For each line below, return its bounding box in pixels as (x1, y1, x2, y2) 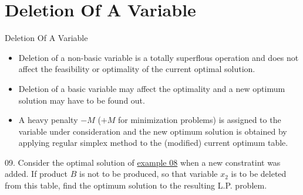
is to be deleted (231, 167, 287, 180)
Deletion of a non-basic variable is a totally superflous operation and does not (18, 51, 299, 63)
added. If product (5, 167, 68, 180)
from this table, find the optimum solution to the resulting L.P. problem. (5, 179, 267, 191)
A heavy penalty (18, 114, 78, 126)
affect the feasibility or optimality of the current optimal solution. (18, 63, 255, 75)
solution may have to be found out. (18, 94, 145, 106)
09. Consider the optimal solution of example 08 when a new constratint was (5, 156, 281, 168)
